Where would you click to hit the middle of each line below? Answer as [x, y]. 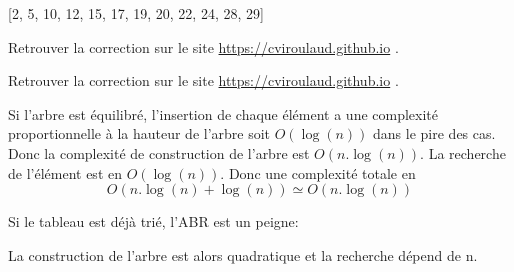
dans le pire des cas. [434, 133]
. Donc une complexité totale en [318, 172]
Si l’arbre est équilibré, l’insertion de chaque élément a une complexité [223, 113]
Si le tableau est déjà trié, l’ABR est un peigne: [153, 221]
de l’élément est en [65, 172]
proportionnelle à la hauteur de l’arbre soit [139, 133]
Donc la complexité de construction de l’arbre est [159, 152]
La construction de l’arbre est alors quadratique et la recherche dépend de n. [243, 254]
